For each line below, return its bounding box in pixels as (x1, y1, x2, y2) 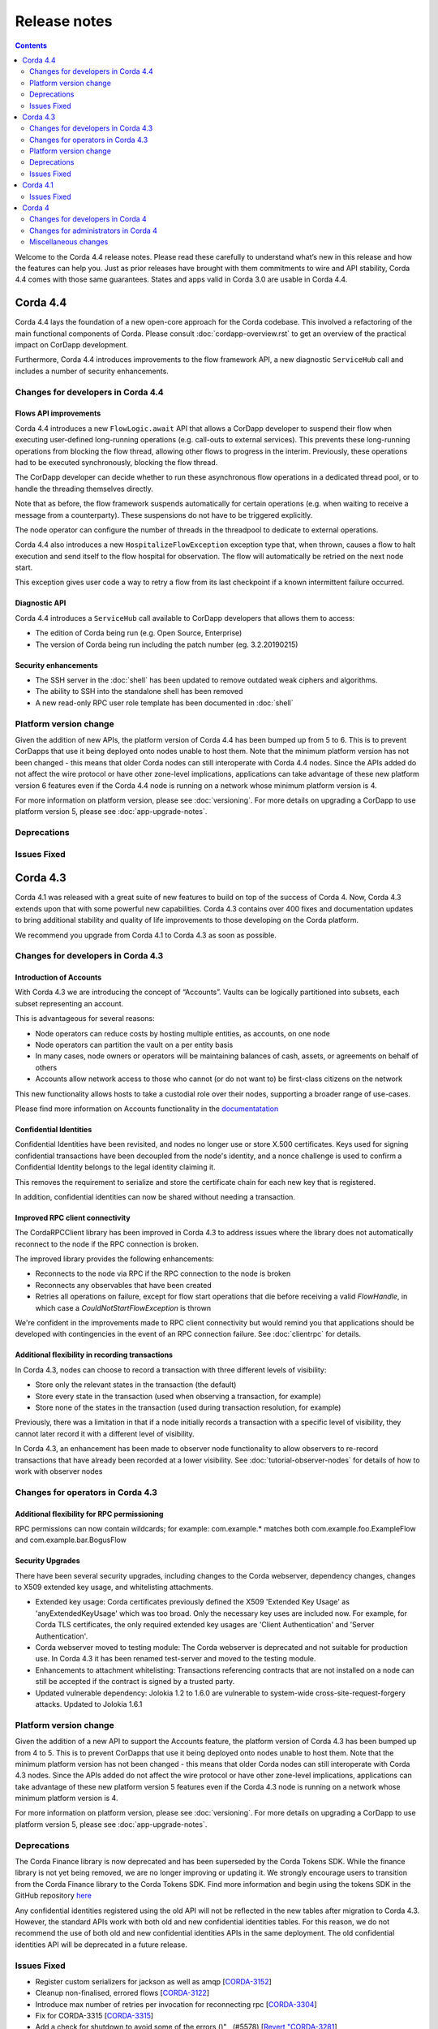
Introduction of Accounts (15, 972, 101, 982)
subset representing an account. (15, 998, 124, 1008)
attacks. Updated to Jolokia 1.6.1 (35, 1699, 143, 1708)
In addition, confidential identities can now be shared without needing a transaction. (15, 1191, 296, 1201)
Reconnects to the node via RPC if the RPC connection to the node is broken (35, 1269, 291, 1278)
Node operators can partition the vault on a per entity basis (35, 1040, 234, 1050)
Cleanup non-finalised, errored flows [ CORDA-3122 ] (35, 1988, 210, 1998)
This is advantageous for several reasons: (15, 1014, 155, 1023)
